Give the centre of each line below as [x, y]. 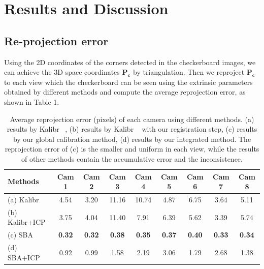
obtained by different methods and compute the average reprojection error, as [125, 92]
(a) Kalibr [23, 199]
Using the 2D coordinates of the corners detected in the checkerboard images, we [130, 62]
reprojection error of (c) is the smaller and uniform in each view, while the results [132, 149]
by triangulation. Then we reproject [189, 72]
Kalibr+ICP [27, 222]
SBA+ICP [24, 257]
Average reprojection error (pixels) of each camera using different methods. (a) [132, 119]
